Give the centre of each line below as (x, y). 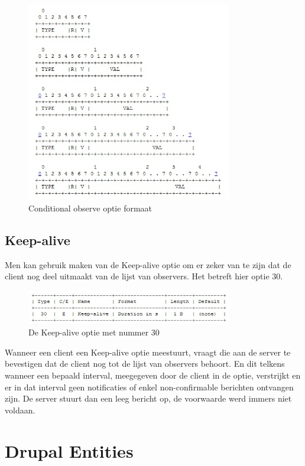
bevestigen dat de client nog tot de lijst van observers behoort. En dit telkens (145, 364)
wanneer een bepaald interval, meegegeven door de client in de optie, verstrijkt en (153, 375)
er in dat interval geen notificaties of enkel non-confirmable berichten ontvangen (149, 387)
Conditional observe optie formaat (90, 208)
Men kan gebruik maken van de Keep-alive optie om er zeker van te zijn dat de (148, 264)
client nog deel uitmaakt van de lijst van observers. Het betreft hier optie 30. (144, 276)
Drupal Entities (69, 450)
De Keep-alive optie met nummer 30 (94, 332)
